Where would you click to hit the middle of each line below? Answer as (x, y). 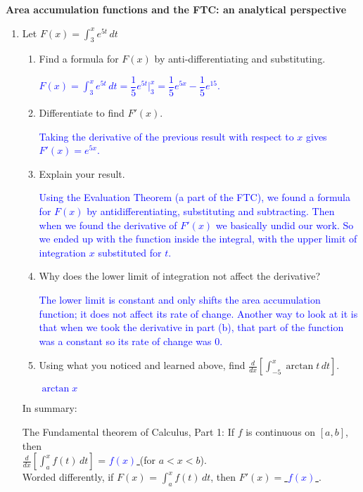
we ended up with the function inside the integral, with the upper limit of (198, 239)
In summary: (50, 408)
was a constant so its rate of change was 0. (131, 341)
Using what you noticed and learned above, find (142, 365)
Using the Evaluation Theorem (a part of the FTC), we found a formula (195, 197)
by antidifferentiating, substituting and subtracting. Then (211, 211)
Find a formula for (79, 59)
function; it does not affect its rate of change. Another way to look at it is (198, 313)
